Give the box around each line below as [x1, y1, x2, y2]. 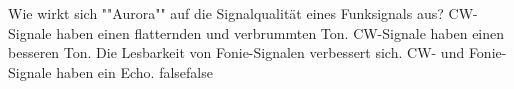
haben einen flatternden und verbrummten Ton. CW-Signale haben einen [56, 22, 505, 43]
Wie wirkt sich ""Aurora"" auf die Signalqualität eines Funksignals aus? [8, 3, 444, 23]
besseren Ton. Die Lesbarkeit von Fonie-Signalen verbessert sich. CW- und [8, 42, 465, 63]
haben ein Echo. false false [56, 61, 213, 82]
